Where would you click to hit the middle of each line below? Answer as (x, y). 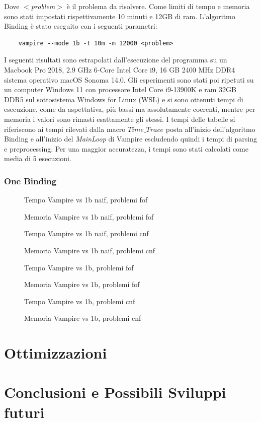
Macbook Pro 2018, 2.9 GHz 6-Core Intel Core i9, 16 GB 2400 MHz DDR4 (120, 69)
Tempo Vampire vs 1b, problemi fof (79, 267)
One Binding (30, 181)
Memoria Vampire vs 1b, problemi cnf (83, 318)
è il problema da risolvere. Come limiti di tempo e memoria (158, 6)
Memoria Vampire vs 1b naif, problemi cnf (90, 250)
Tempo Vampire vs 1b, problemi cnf (80, 301)
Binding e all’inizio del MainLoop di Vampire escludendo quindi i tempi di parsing (130, 139)
